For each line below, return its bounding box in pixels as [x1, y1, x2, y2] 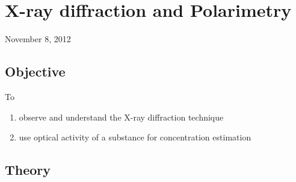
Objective [5, 62, 66, 81]
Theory [5, 160, 51, 179]
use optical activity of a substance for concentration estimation [19, 131, 251, 143]
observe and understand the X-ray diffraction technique [19, 110, 224, 123]
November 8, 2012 [5, 33, 71, 45]
